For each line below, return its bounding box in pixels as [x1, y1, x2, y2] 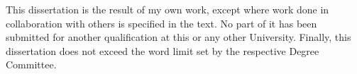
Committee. [6, 57, 57, 72]
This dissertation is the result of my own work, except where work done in [6, 2, 329, 16]
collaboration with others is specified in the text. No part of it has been [6, 16, 317, 30]
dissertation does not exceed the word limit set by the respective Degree [6, 43, 319, 58]
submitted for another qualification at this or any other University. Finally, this [6, 30, 351, 44]
